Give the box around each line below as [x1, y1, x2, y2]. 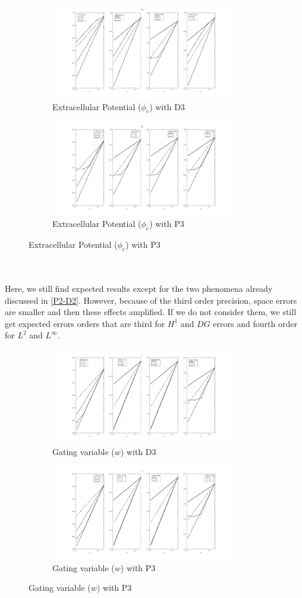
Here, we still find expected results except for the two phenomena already [5, 282, 273, 294]
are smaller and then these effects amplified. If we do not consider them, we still [5, 306, 297, 318]
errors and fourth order [213, 317, 297, 329]
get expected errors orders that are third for [5, 317, 165, 329]
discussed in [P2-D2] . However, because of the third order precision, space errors [5, 294, 297, 306]
